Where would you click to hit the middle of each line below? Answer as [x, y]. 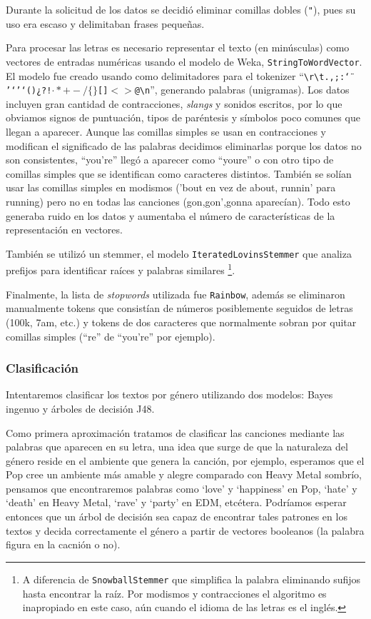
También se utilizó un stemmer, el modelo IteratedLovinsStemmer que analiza [179, 253]
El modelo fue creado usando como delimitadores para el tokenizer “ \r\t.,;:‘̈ [178, 75]
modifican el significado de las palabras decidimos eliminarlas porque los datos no [184, 145]
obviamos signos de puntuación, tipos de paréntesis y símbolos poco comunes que [183, 117]
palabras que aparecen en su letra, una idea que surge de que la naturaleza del [177, 447]
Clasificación [42, 368]
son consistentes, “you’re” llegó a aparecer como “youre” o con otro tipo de [170, 160]
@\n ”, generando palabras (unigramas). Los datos [242, 90]
